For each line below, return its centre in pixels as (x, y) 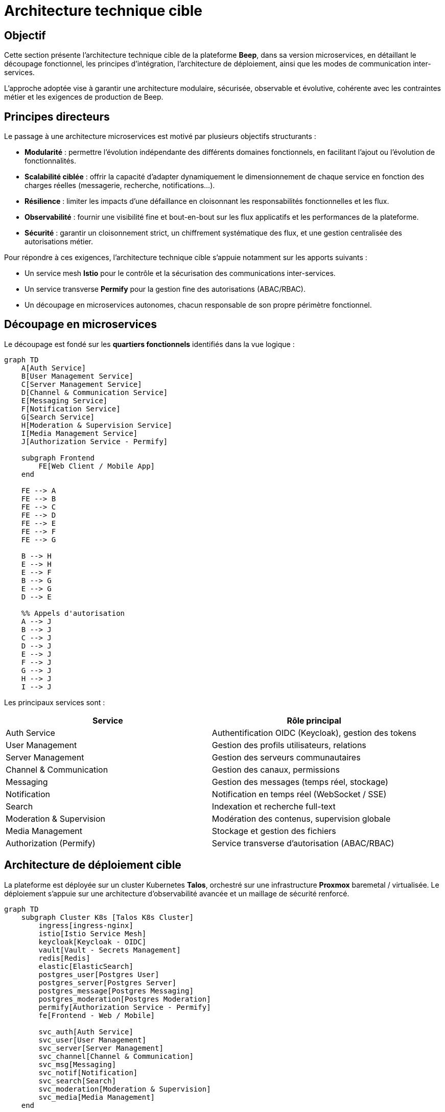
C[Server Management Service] (81, 384)
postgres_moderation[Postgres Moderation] (125, 999)
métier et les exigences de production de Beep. (84, 97)
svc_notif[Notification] (88, 1072)
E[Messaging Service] (64, 400)
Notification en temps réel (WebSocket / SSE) (299, 794)
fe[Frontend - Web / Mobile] (97, 1015)
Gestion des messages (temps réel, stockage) (300, 782)
